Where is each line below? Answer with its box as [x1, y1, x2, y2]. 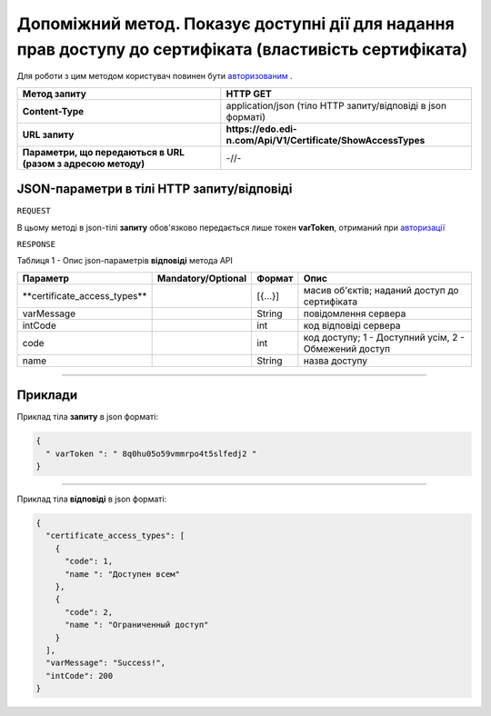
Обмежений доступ [303, 342, 391, 354]
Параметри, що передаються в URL [22, 145, 185, 158]
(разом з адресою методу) [22, 157, 145, 170]
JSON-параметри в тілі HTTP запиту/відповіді [16, 182, 293, 197]
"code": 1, [65, 556, 114, 567]
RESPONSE [16, 239, 56, 250]
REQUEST [16, 205, 52, 216]
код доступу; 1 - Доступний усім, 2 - [303, 331, 466, 343]
